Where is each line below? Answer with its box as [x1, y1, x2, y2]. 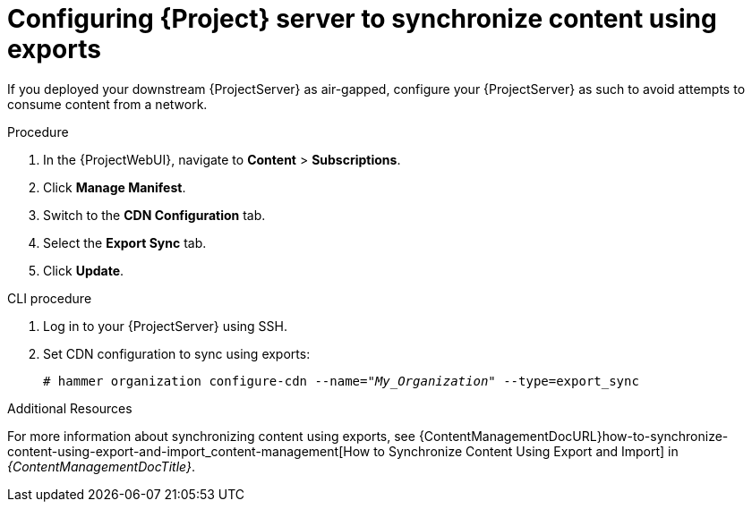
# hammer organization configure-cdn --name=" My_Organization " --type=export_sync [43, 373, 639, 388]
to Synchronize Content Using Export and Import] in [373, 443, 679, 459]
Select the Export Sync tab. [43, 234, 207, 250]
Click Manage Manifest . [43, 179, 186, 195]
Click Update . [43, 262, 124, 278]
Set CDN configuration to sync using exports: [43, 345, 311, 361]
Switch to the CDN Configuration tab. [43, 207, 266, 223]
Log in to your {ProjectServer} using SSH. [43, 318, 287, 334]
